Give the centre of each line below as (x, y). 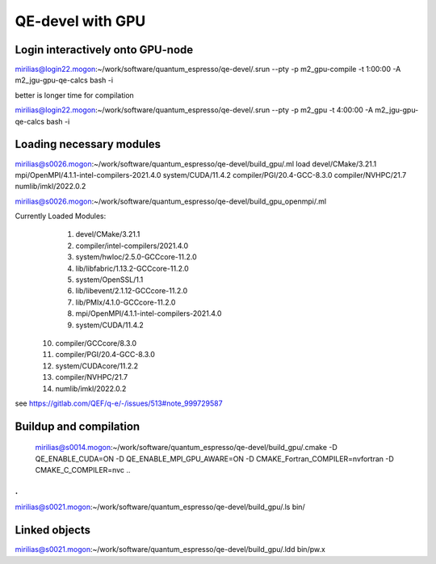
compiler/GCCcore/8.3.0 (96, 343)
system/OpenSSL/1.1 (109, 280)
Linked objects (53, 530)
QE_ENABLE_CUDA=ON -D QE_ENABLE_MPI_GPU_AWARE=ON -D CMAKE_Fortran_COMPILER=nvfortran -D (215, 459)
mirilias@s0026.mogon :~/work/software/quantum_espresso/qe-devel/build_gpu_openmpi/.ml (171, 201)
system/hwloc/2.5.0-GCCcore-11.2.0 (136, 257)
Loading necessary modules (88, 144)
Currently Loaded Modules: (61, 216)
